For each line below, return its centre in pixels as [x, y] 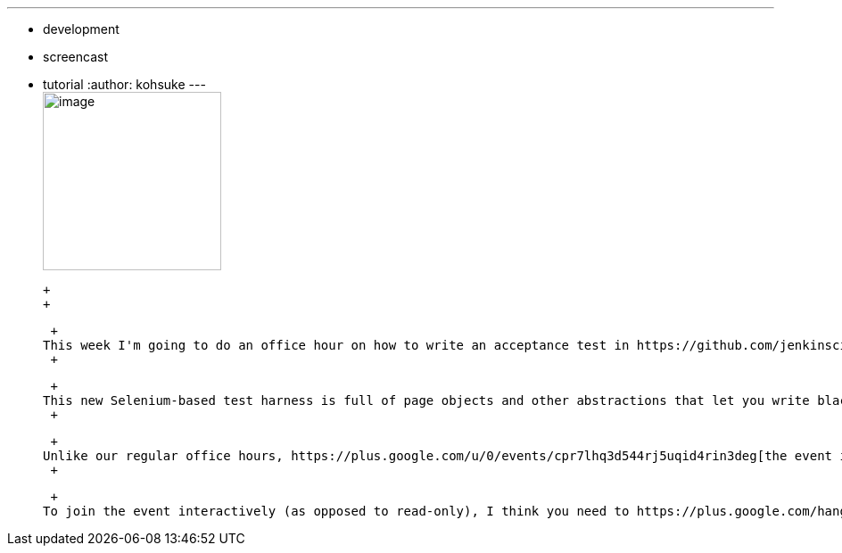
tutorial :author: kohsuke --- [124, 84]
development [81, 29]
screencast [75, 57]
